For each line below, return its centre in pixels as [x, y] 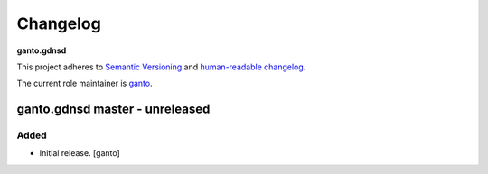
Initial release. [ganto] [80, 153]
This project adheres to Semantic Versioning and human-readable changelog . [161, 67]
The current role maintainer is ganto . [84, 83]
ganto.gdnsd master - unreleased [113, 110]
